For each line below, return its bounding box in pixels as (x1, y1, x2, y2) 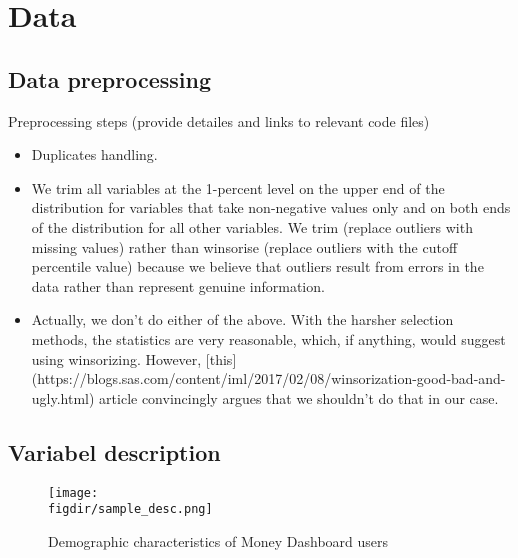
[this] (205, 348, 237, 369)
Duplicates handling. (31, 144, 158, 165)
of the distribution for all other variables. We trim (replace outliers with (31, 216, 473, 237)
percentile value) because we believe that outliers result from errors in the (31, 256, 484, 277)
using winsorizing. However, (31, 348, 202, 369)
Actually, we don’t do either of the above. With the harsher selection (31, 309, 454, 330)
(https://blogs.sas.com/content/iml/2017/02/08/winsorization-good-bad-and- (31, 368, 506, 389)
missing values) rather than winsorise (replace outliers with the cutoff (31, 236, 458, 257)
